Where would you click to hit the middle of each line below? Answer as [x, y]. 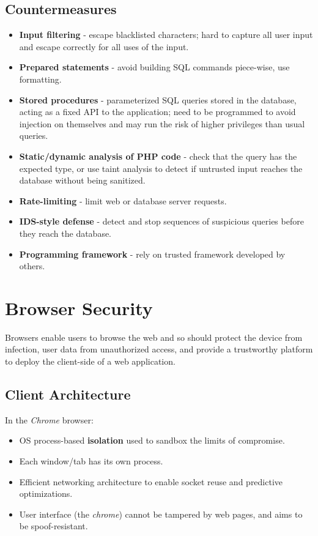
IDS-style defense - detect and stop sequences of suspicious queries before [161, 221]
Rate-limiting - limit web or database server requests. [123, 200]
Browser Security [79, 307]
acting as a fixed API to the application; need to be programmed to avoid [157, 112]
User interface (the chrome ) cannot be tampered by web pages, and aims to [161, 514]
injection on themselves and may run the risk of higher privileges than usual [162, 123]
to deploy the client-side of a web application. [90, 361]
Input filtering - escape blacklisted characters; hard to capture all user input [166, 35]
